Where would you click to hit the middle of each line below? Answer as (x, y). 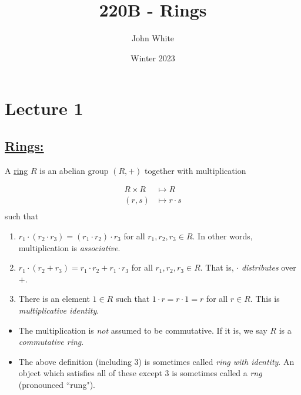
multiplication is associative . (69, 247)
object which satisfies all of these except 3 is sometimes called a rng (140, 373)
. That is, (217, 267)
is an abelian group (74, 170)
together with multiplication (195, 170)
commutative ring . (51, 342)
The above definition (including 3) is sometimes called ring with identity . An (156, 361)
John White (153, 38)
